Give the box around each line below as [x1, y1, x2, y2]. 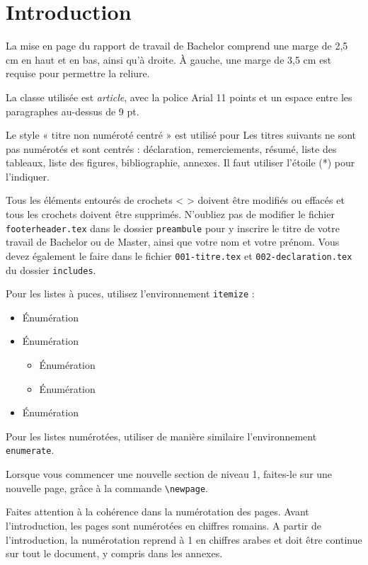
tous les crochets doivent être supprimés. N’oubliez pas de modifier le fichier [6, 207, 335, 222]
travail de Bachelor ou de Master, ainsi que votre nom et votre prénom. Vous [6, 234, 340, 249]
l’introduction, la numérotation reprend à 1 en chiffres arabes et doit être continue [6, 532, 362, 547]
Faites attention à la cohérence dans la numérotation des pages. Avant [6, 504, 309, 519]
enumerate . [6, 443, 54, 457]
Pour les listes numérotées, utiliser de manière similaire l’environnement [6, 428, 317, 443]
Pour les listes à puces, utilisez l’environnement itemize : [6, 286, 255, 301]
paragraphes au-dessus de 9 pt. [6, 103, 139, 118]
